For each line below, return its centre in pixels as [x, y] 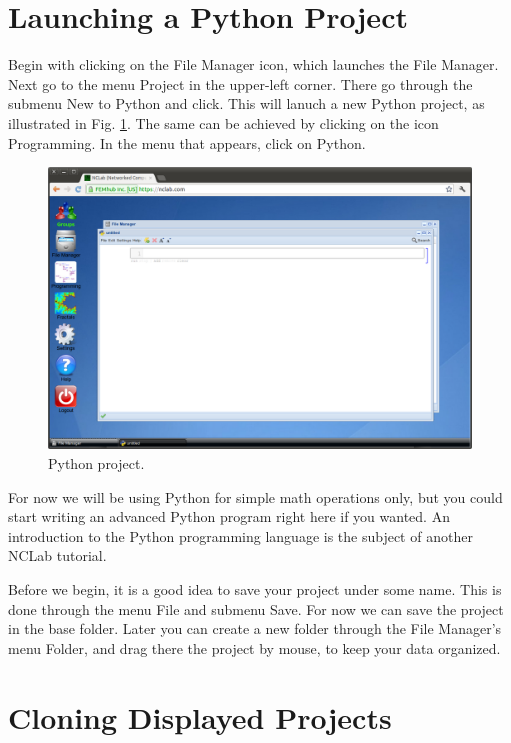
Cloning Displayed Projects [200, 716]
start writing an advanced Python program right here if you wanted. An [229, 516]
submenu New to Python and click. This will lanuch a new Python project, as [246, 103]
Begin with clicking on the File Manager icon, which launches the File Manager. [253, 64]
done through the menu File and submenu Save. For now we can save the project [256, 608]
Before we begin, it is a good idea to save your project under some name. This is [255, 589]
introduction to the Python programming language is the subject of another [240, 535]
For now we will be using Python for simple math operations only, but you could [255, 496]
